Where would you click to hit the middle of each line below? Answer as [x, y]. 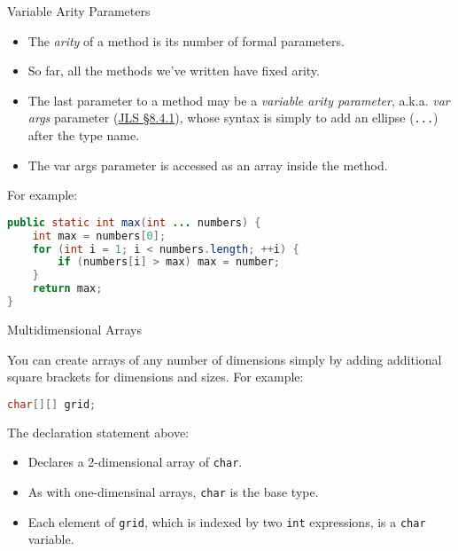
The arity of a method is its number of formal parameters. [186, 40]
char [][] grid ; [52, 404]
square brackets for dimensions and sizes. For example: [155, 377]
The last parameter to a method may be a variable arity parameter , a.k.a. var [239, 100]
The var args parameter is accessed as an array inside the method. [208, 165]
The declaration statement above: [98, 432]
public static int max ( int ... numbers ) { [134, 222]
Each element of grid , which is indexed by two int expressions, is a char [227, 521]
